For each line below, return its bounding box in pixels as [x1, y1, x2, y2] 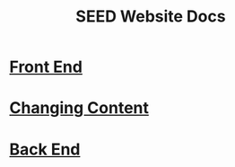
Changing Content [9, 98, 150, 119]
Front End [9, 57, 83, 77]
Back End [9, 139, 81, 159]
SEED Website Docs [75, 6, 226, 27]
